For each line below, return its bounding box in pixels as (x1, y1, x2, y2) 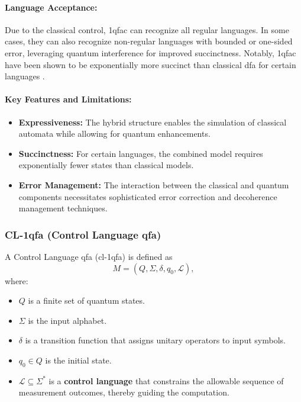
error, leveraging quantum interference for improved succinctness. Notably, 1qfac (5, 46, 296, 59)
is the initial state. (45, 353, 112, 366)
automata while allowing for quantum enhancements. (18, 127, 211, 140)
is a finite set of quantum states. (28, 294, 145, 307)
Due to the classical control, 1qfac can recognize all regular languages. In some (5, 23, 289, 36)
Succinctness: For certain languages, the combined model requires (18, 147, 263, 159)
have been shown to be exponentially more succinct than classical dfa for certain (5, 58, 296, 70)
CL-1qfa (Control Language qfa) (5, 227, 161, 242)
